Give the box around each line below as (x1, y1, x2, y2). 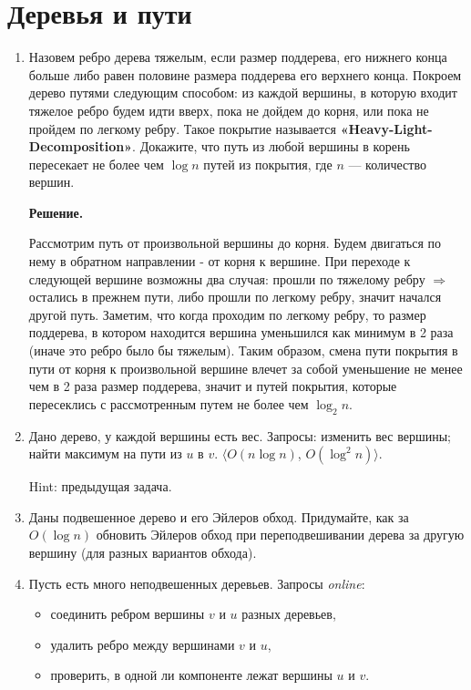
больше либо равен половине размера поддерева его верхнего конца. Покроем (28, 65, 462, 84)
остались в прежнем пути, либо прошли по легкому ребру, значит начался (28, 287, 442, 306)
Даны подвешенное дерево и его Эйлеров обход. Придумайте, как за (28, 507, 409, 526)
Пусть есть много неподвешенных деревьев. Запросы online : (28, 573, 365, 592)
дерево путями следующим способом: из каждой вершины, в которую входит (28, 83, 457, 102)
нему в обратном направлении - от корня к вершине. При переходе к (28, 252, 411, 271)
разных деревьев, (241, 604, 336, 623)
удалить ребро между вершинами (50, 634, 235, 654)
